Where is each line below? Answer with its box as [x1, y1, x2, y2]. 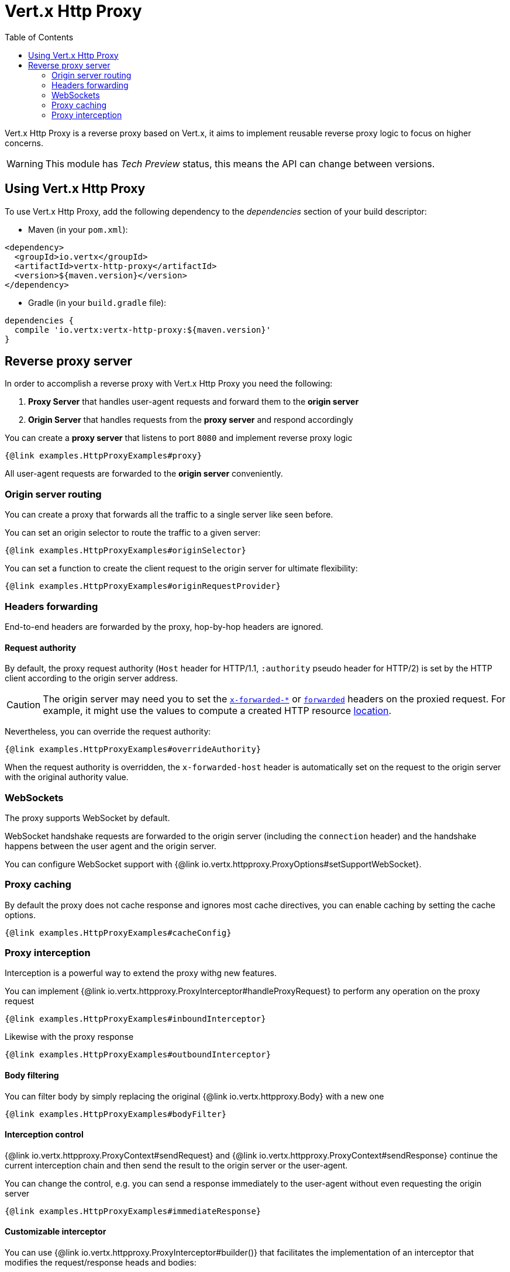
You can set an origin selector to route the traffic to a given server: [5, 528, 261, 538]
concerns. [5, 137, 44, 148]
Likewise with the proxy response [5, 1032, 134, 1042]
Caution [6, 699, 41, 711]
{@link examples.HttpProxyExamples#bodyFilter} [5, 1109, 227, 1119]
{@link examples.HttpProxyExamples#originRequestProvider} [5, 581, 281, 591]
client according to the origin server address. [5, 673, 178, 684]
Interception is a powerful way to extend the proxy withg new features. [5, 968, 277, 978]
